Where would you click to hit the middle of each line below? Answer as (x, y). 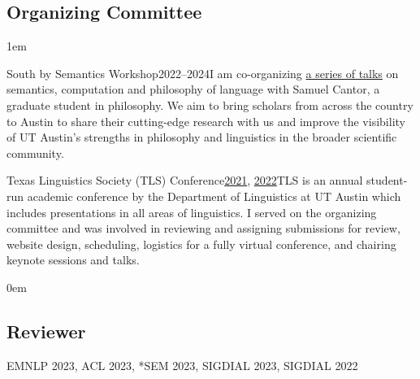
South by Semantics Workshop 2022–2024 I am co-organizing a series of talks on (203, 73)
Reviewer (46, 331)
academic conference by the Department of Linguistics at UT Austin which (214, 196)
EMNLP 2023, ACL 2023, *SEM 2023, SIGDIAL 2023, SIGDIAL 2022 (182, 365)
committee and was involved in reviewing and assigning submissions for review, (204, 228)
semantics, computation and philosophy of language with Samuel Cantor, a (193, 89)
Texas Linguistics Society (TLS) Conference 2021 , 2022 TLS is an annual (185, 180)
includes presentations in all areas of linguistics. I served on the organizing (192, 212)
